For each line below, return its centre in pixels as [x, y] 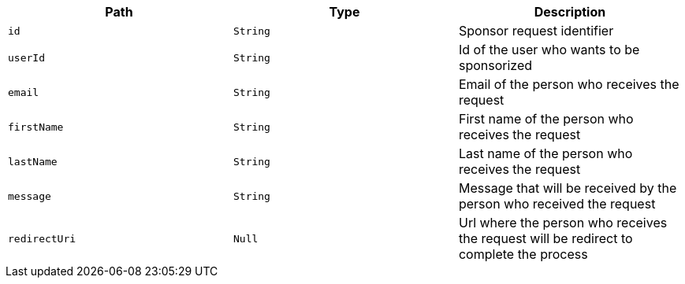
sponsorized [495, 65]
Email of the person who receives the [569, 84]
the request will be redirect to [545, 238]
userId [26, 57]
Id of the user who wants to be [549, 50]
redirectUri [42, 238]
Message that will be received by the [568, 188]
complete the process [523, 254]
